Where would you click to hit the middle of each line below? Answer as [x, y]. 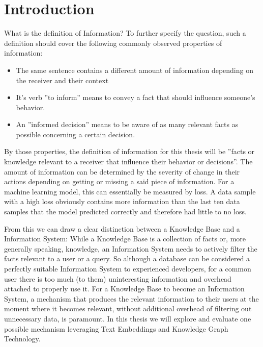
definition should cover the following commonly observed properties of [113, 43]
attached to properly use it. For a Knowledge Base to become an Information [124, 289]
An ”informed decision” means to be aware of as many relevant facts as [127, 124]
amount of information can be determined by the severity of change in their [122, 171]
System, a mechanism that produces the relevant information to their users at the [131, 298]
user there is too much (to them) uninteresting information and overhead [118, 278]
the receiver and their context [62, 80]
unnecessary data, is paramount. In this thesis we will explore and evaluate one [128, 318]
